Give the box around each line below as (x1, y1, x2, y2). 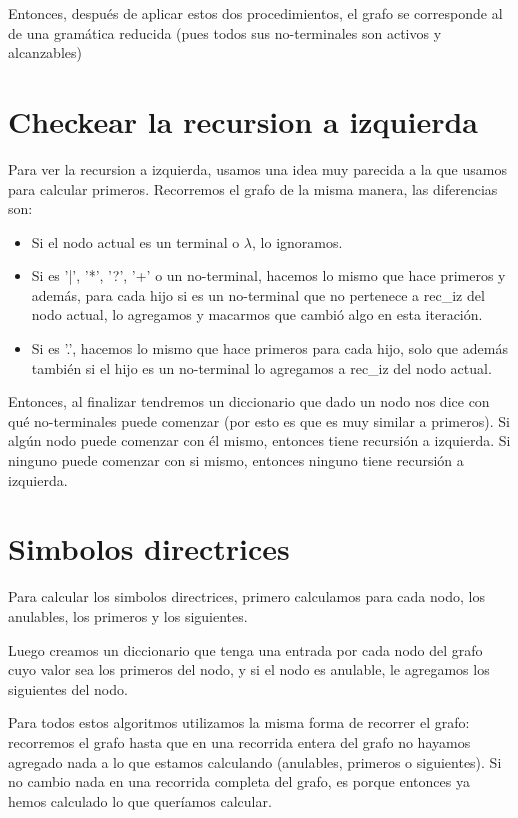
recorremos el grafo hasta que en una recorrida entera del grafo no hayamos (8, 731, 471, 752)
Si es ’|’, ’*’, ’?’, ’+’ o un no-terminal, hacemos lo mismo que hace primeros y (31, 265, 506, 286)
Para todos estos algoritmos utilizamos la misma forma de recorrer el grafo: (8, 712, 470, 733)
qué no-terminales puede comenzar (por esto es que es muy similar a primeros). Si (8, 410, 510, 431)
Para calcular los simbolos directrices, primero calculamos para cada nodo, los (8, 586, 485, 607)
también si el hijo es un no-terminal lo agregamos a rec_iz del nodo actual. (31, 357, 492, 378)
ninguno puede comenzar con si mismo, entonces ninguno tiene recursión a (8, 450, 464, 471)
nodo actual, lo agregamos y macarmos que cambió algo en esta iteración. (31, 304, 483, 325)
